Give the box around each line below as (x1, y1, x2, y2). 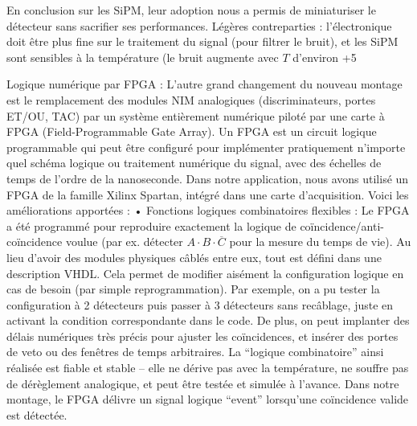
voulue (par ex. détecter (65, 233, 183, 250)
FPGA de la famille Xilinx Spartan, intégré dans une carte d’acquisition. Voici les (6, 186, 409, 203)
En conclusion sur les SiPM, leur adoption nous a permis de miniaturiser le (6, 2, 376, 18)
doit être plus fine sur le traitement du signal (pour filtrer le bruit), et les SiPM (6, 33, 399, 50)
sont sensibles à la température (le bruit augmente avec (6, 48, 279, 65)
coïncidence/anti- (300, 217, 384, 234)
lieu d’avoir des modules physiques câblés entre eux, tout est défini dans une (6, 248, 382, 265)
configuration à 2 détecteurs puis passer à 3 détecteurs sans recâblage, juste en (6, 296, 394, 313)
